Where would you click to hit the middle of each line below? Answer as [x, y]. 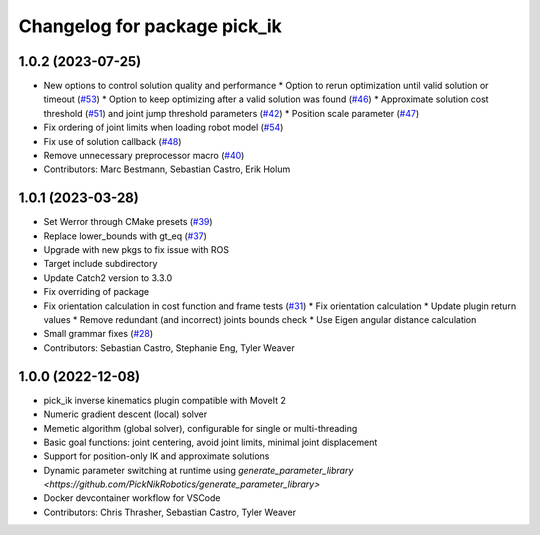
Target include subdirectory [100, 264]
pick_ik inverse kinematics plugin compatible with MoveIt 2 [165, 400]
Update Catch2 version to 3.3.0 [108, 277]
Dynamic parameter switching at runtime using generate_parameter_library [198, 470]
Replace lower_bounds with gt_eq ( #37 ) [125, 236]
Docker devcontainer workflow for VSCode [132, 498]
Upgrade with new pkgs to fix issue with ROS [136, 250]
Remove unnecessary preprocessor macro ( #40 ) [144, 156]
